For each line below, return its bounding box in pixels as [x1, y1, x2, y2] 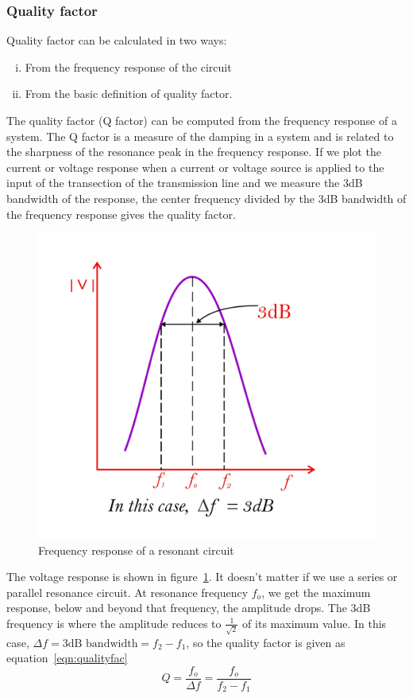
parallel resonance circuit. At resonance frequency [6, 583, 249, 600]
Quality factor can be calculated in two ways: [6, 32, 227, 49]
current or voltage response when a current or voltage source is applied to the [6, 158, 384, 175]
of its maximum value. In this [242, 614, 387, 631]
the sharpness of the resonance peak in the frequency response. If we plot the [6, 143, 381, 160]
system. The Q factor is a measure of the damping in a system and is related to [6, 127, 394, 144]
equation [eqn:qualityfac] [6, 649, 128, 666]
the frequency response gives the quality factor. [6, 205, 236, 222]
